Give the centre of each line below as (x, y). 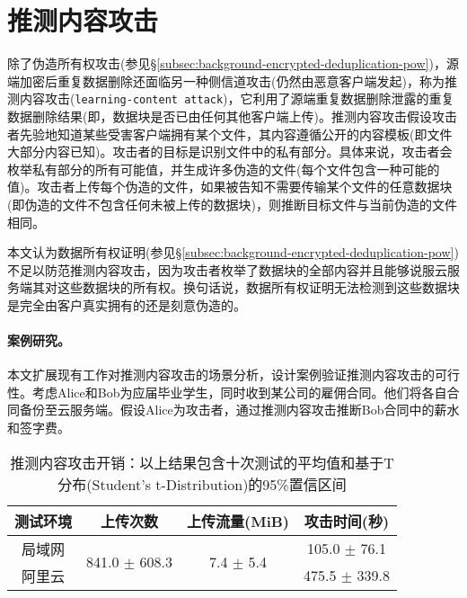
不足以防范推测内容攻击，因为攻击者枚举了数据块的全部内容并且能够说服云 (227, 269)
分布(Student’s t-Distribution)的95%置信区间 (202, 484)
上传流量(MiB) (238, 521)
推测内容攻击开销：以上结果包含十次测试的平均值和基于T (202, 462)
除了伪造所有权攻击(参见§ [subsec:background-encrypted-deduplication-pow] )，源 (233, 63)
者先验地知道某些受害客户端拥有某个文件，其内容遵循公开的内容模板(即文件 (230, 134)
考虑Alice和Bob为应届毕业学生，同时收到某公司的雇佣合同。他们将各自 (239, 392)
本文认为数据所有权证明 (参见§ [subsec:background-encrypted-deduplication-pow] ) (233, 252)
